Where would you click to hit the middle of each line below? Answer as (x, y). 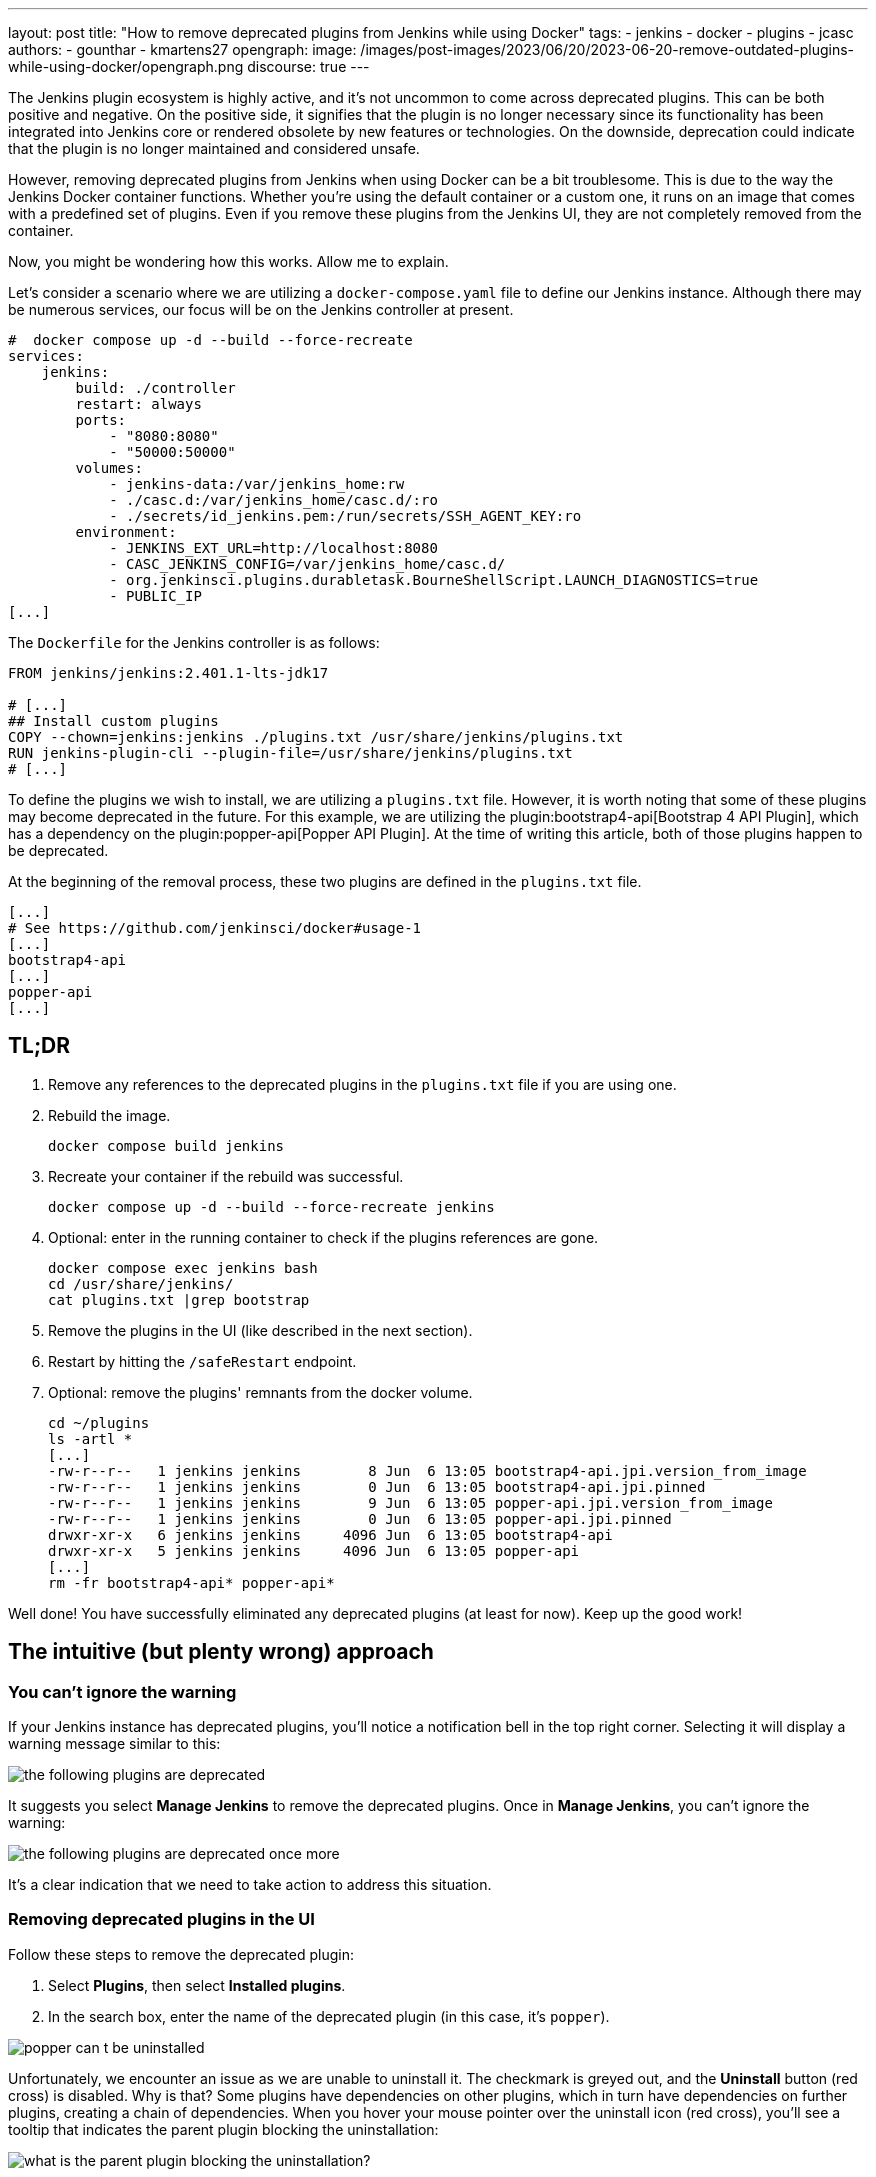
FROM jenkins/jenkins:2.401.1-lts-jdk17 (168, 673)
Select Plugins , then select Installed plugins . (197, 1985)
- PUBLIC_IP (155, 596)
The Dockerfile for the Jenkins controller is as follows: (194, 642)
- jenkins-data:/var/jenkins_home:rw (257, 484)
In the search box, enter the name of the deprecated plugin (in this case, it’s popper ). (329, 2016)
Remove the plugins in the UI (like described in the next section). (260, 1330)
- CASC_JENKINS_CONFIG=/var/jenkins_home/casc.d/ (307, 564)
